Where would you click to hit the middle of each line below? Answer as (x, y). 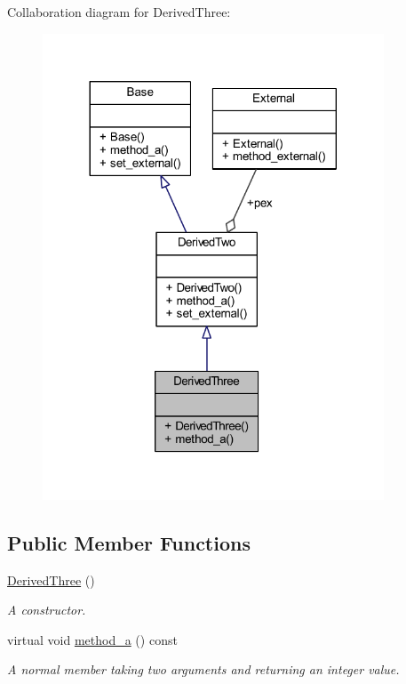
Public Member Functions (129, 542)
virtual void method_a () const (92, 639)
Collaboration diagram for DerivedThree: (119, 12)
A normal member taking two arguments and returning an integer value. (203, 669)
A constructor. (47, 610)
